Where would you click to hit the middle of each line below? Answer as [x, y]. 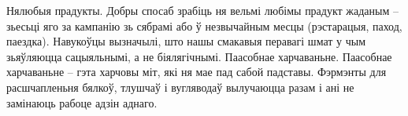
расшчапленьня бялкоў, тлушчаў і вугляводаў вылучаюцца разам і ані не [180, 87]
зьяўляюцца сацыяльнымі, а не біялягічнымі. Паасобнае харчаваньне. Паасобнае [199, 56]
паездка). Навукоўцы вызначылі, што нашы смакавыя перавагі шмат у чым [186, 41]
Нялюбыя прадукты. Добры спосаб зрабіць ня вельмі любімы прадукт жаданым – [202, 10]
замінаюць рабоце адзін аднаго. [82, 102]
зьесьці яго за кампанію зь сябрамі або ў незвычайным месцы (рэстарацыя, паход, [204, 25]
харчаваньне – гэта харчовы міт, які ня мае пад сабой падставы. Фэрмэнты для [197, 72]
